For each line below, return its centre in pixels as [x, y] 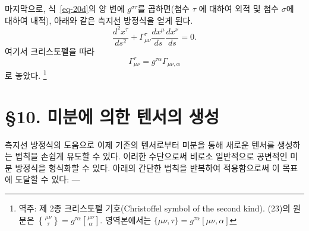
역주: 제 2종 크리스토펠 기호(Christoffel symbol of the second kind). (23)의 [154, 208]
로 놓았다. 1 [26, 74]
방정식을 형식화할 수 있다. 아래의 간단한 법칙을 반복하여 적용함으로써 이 [147, 167]
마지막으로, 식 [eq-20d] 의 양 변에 [65, 8]
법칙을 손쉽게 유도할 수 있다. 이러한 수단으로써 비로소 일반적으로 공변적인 [151, 156]
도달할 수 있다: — [48, 179]
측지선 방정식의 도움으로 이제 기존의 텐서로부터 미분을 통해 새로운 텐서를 [140, 144]
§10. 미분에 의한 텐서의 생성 [112, 116]
